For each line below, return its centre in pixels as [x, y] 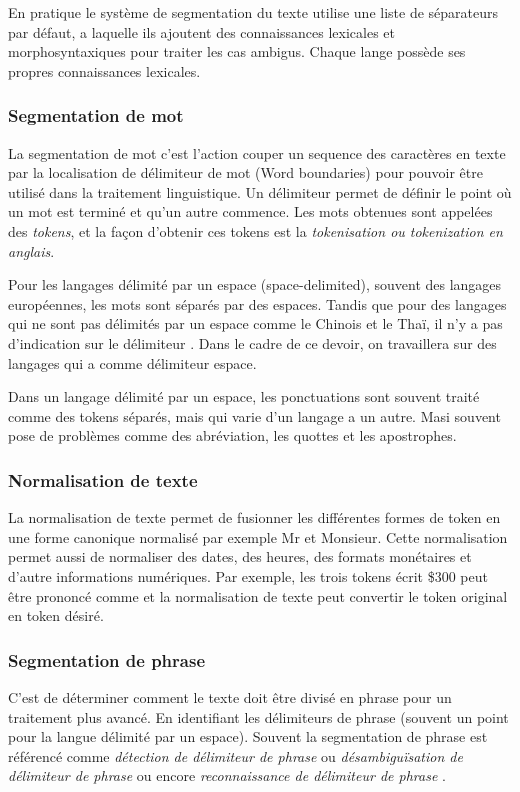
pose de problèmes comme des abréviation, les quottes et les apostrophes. [232, 435]
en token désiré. [56, 615]
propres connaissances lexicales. [104, 70]
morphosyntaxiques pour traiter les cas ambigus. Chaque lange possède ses [237, 51]
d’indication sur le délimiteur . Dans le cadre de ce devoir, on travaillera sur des [252, 342]
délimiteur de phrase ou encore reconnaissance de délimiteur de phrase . [227, 775]
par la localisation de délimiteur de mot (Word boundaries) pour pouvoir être [245, 172]
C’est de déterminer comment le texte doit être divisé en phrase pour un [230, 696]
